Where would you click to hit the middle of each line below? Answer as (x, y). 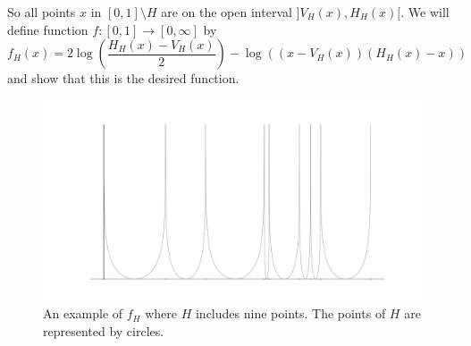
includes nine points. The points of (290, 313)
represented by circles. (104, 330)
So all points (42, 12)
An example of (83, 313)
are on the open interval (227, 12)
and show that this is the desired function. (123, 78)
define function (48, 29)
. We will (425, 12)
